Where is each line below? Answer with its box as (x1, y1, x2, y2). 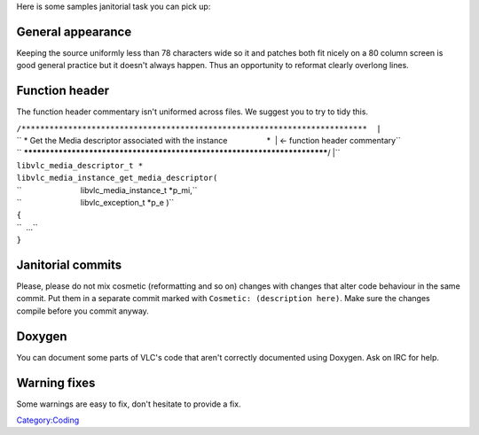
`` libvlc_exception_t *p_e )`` (16, 197, 175, 207)
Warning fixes (16, 375, 96, 390)
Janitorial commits (16, 257, 122, 272)
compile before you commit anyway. (16, 306, 150, 316)
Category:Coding (16, 415, 80, 425)
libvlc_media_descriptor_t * (16, 160, 144, 170)
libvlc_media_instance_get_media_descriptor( (16, 173, 218, 183)
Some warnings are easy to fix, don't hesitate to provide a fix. (16, 399, 241, 409)
